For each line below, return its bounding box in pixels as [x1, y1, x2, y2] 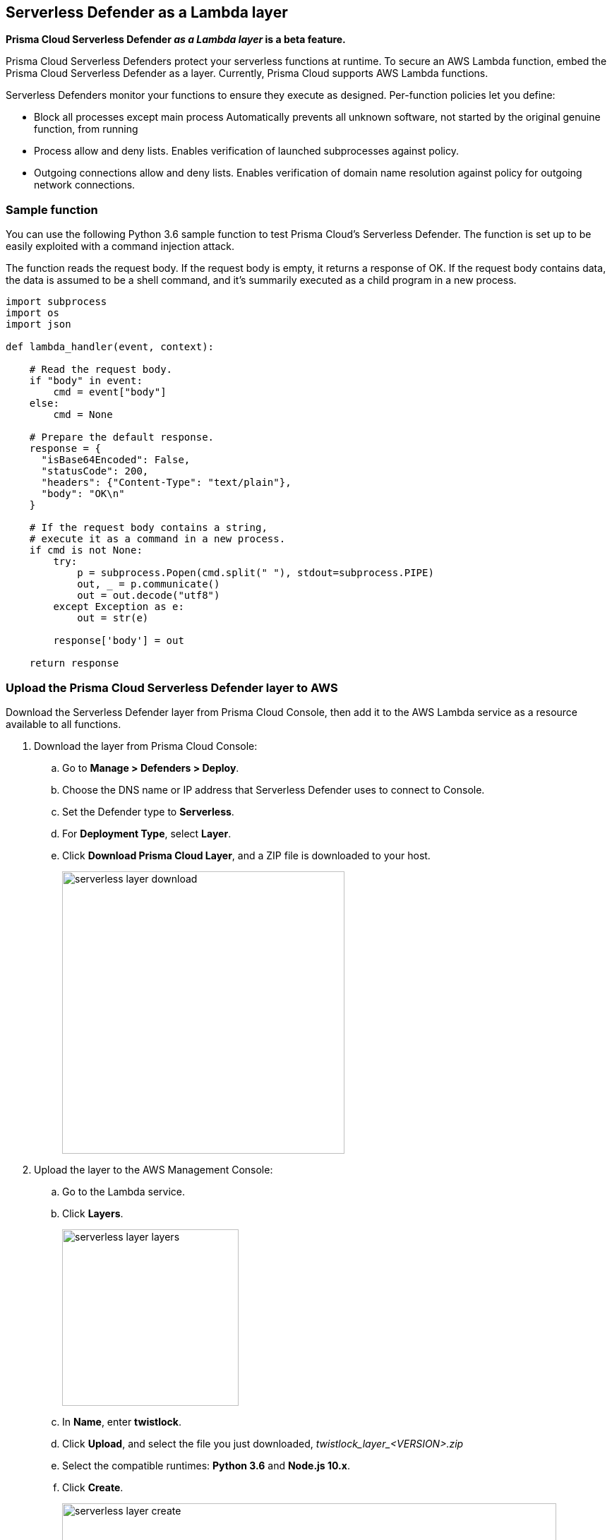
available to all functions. [6, 717, 121, 730]
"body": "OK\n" [41, 488, 125, 500]
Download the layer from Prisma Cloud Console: [34, 739, 258, 752]
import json [6, 318, 71, 330]
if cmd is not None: [29, 544, 143, 556]
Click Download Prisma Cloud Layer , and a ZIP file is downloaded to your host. [62, 849, 431, 861]
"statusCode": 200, [41, 465, 149, 477]
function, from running [34, 123, 138, 136]
